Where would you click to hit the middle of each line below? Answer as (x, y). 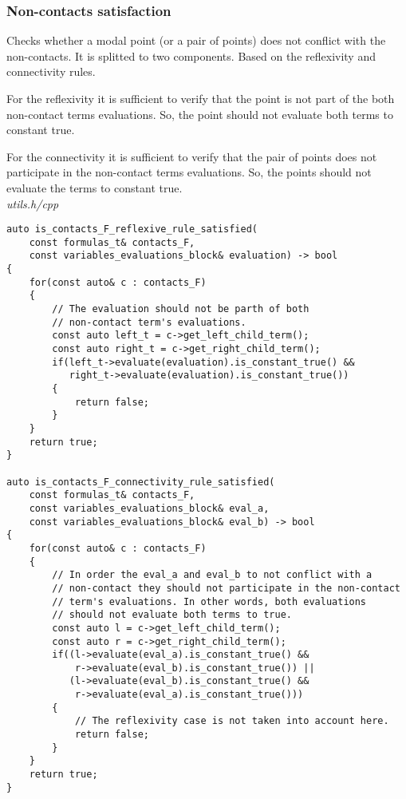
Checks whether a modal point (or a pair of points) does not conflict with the (196, 40)
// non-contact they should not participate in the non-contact (226, 588)
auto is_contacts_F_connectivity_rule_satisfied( (141, 482)
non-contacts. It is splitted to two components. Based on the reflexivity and (191, 55)
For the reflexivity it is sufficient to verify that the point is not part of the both (201, 98)
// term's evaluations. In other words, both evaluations (209, 601)
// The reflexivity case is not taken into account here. (232, 721)
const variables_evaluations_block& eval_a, (149, 508)
